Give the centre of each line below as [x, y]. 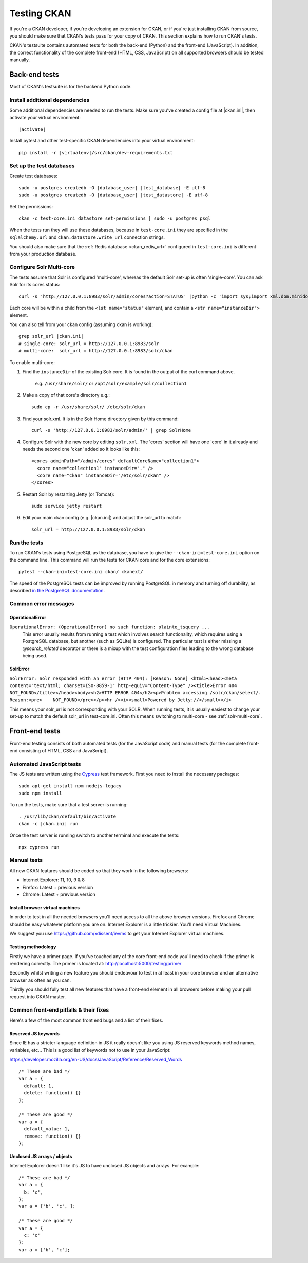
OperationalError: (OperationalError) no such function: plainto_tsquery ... [110, 627]
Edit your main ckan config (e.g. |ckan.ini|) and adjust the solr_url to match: [102, 517]
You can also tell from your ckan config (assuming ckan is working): [81, 324]
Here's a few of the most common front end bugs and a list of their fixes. [86, 1020]
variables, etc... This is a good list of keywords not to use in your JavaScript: [90, 1050]
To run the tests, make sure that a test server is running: [69, 805]
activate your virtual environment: [45, 117]
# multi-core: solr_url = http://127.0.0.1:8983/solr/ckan [96, 351]
